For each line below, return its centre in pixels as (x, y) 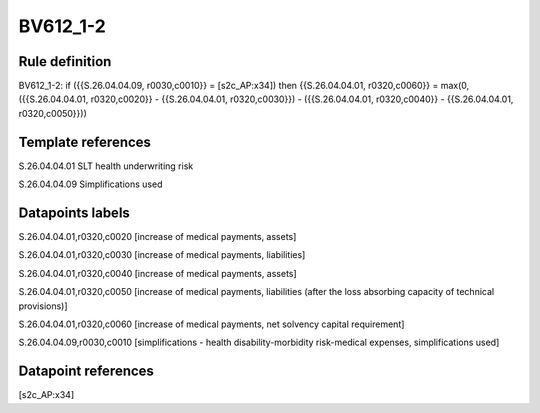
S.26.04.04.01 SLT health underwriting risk (106, 166)
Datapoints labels (74, 212)
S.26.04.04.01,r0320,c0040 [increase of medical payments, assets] (157, 273)
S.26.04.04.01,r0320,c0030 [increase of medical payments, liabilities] (162, 255)
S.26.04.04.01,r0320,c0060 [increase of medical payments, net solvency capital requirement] (211, 324)
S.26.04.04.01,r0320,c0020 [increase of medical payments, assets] (157, 237)
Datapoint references (86, 371)
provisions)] (43, 306)
